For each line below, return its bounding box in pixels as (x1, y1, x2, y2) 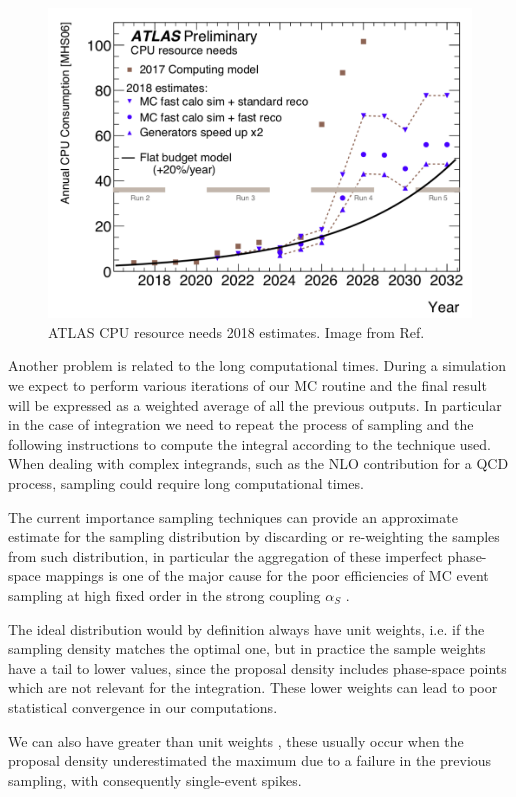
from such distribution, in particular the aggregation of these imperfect (8, 545, 443, 566)
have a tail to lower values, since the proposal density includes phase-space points (8, 657, 507, 678)
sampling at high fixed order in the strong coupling (8, 585, 321, 605)
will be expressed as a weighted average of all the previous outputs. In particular (8, 394, 502, 415)
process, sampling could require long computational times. (8, 473, 364, 494)
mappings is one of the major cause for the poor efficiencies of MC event (45, 565, 489, 586)
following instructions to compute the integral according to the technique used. (8, 433, 491, 454)
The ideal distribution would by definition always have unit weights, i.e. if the (8, 618, 485, 639)
